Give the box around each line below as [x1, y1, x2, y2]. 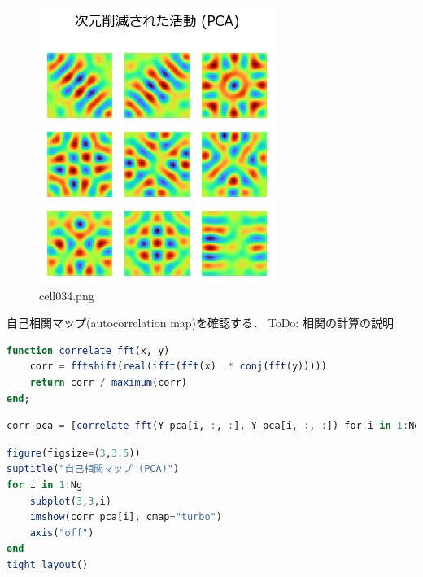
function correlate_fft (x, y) [7, 344, 170, 356]
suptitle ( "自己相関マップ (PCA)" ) [7, 463, 180, 475]
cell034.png [39, 286, 94, 304]
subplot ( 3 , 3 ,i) [29, 495, 111, 507]
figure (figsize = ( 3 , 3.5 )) [7, 447, 141, 459]
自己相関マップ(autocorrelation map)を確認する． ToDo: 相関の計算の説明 [7, 314, 394, 331]
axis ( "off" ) [29, 527, 94, 539]
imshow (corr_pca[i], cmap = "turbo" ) [29, 511, 222, 523]
